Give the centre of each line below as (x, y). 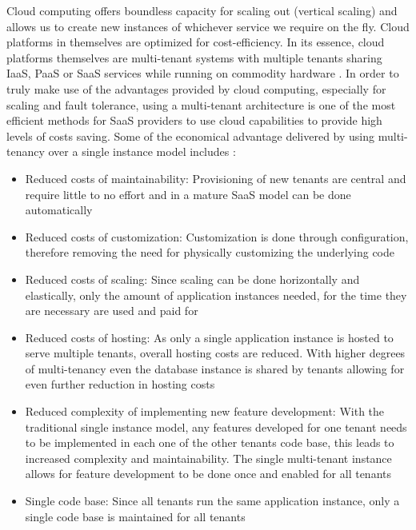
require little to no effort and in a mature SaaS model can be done (188, 194)
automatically (59, 210)
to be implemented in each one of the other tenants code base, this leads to (210, 442)
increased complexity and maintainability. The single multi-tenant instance (208, 458)
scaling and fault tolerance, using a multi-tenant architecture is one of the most (201, 104)
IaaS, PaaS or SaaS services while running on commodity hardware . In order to (203, 73)
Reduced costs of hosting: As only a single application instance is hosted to (209, 337)
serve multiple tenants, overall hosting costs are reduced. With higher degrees (215, 353)
